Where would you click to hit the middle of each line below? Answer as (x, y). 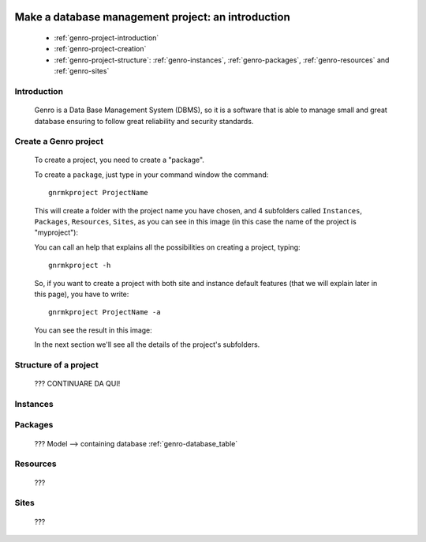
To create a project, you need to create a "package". (120, 160)
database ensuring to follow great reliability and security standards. (144, 121)
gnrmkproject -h (80, 265)
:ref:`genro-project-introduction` (106, 38)
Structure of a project (56, 365)
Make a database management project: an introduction (153, 17)
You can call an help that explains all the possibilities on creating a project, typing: (167, 247)
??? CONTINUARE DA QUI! (77, 384)
